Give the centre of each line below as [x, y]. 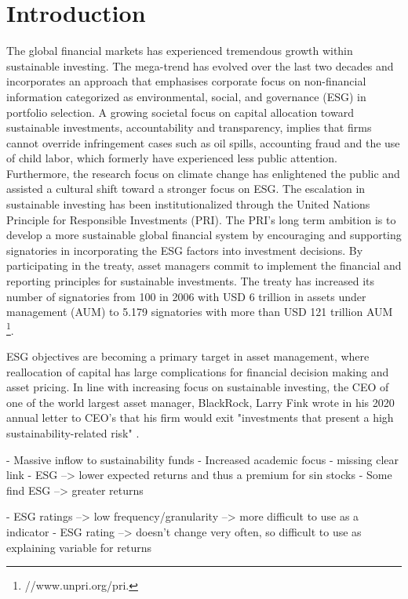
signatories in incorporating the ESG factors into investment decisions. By [185, 250]
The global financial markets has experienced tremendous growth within [180, 51]
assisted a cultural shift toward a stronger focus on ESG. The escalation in [186, 189]
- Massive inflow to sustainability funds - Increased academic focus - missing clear [203, 459]
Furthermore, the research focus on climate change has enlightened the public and [203, 173]
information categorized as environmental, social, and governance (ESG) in [186, 96]
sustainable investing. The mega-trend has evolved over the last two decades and [200, 65]
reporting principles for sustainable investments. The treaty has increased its [191, 281]
